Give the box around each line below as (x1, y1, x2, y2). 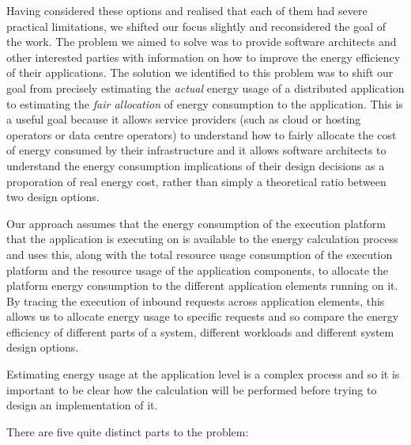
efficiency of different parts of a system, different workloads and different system (6, 323, 394, 340)
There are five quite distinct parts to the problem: (6, 423, 249, 439)
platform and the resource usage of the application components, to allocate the (6, 261, 388, 278)
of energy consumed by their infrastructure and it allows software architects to (6, 142, 386, 158)
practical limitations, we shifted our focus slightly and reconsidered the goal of (6, 17, 386, 34)
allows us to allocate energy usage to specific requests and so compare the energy (6, 308, 399, 325)
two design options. (6, 188, 100, 205)
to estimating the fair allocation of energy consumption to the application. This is (6, 95, 403, 112)
